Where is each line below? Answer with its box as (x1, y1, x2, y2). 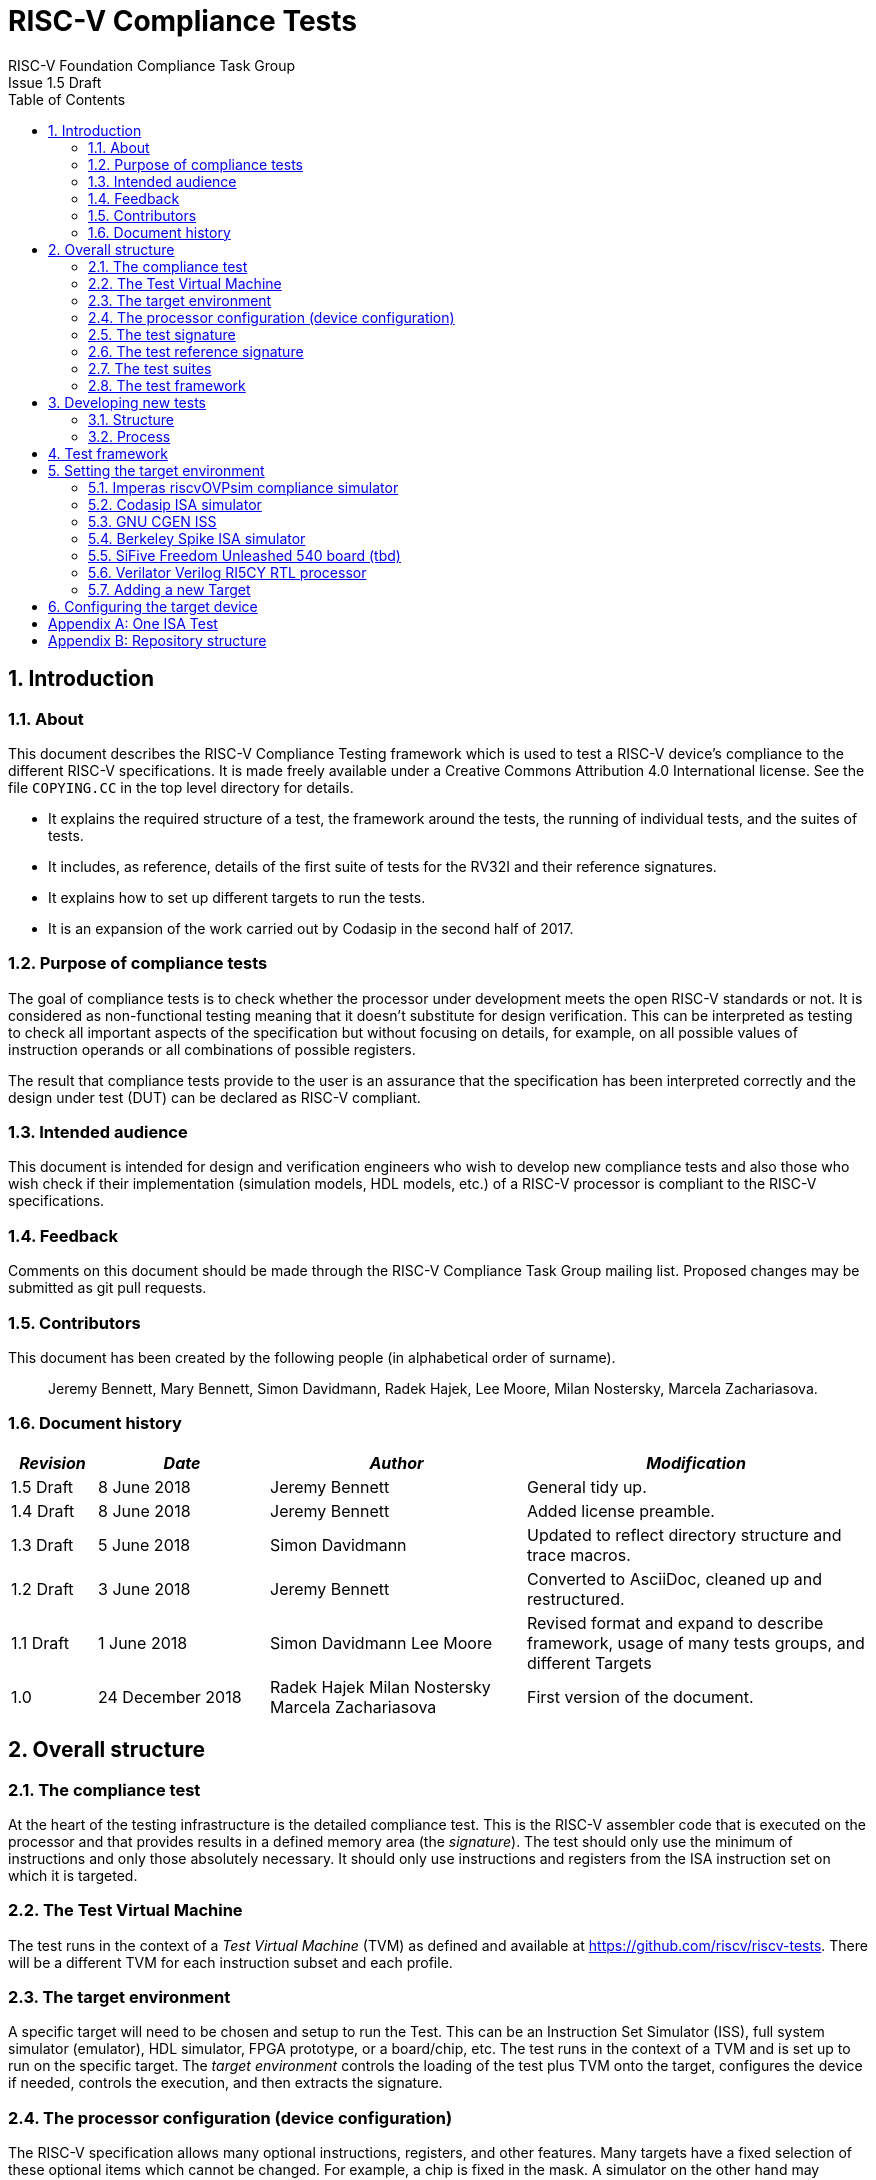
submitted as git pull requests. (8, 1279, 207, 1297)
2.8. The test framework (88, 376, 246, 394)
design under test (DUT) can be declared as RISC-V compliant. (8, 1088, 421, 1106)
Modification (646, 1452, 746, 1473)
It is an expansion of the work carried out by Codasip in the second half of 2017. (48, 919, 574, 937)
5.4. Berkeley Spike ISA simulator (88, 529, 306, 547)
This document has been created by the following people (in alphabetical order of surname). (8, 1348, 616, 1366)
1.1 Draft (11, 1632, 69, 1653)
